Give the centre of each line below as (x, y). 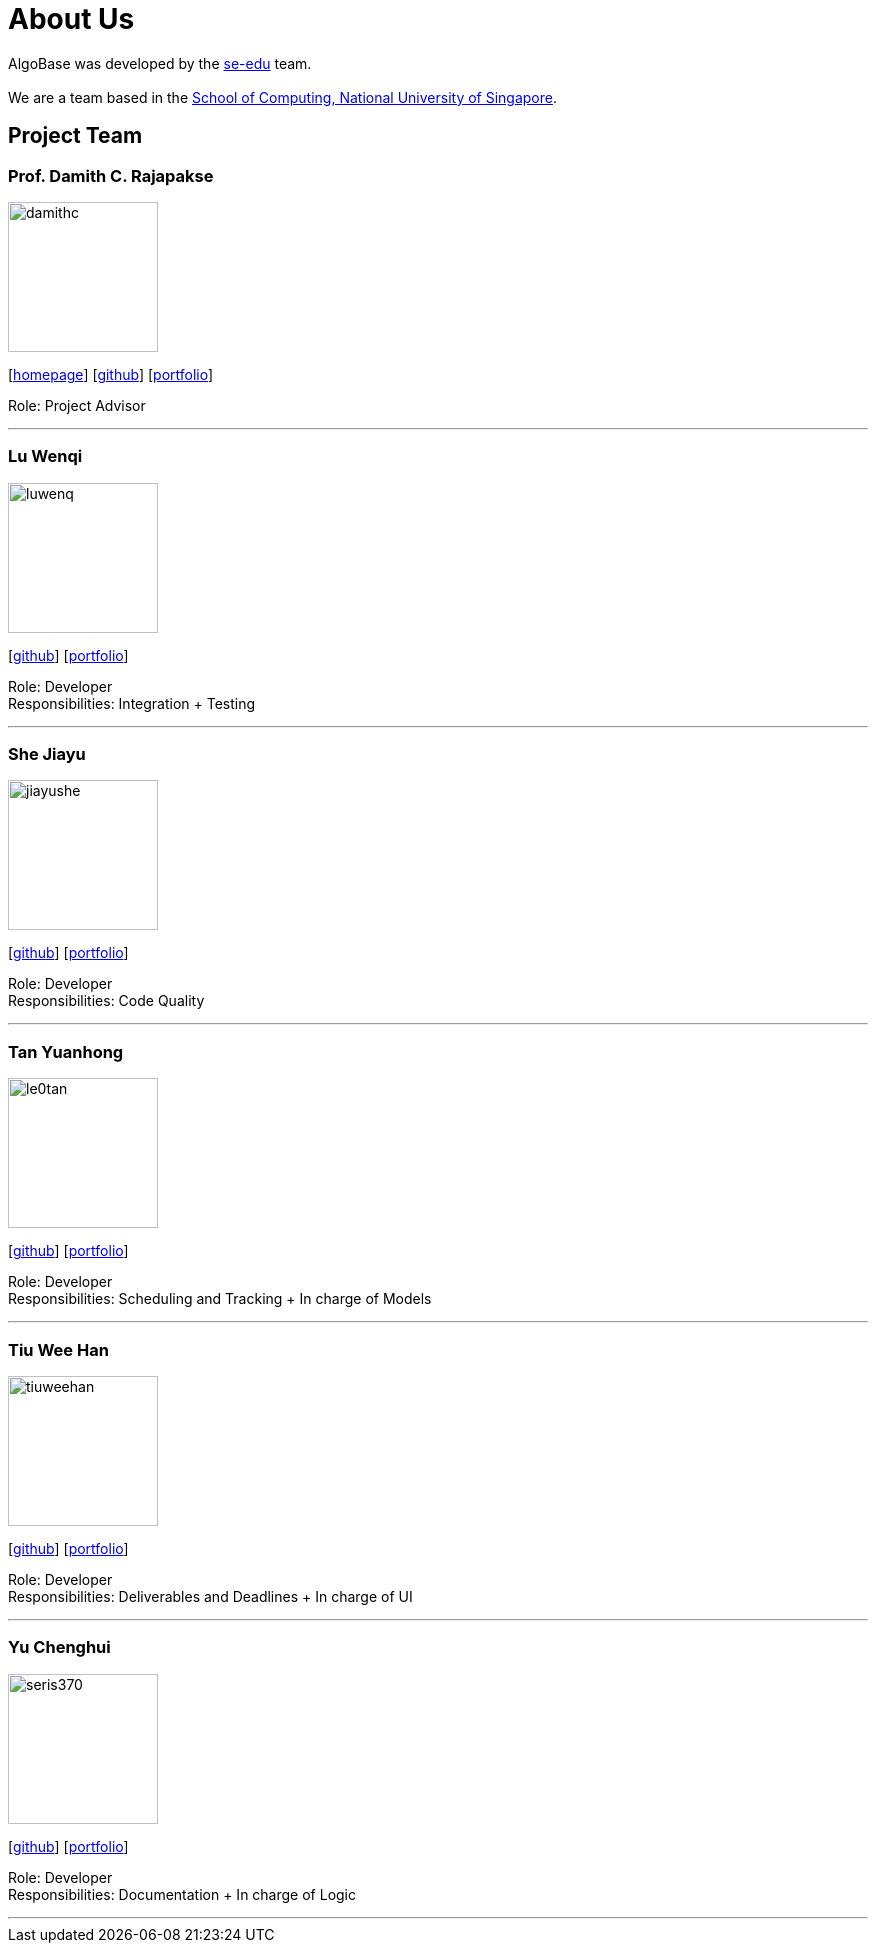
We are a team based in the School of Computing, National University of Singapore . (283, 97)
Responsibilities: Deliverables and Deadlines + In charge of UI (210, 1596)
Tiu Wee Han (58, 1349)
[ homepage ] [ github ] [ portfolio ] (111, 374)
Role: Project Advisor (77, 405)
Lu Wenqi (45, 456)
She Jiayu (47, 754)
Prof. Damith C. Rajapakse (111, 175)
